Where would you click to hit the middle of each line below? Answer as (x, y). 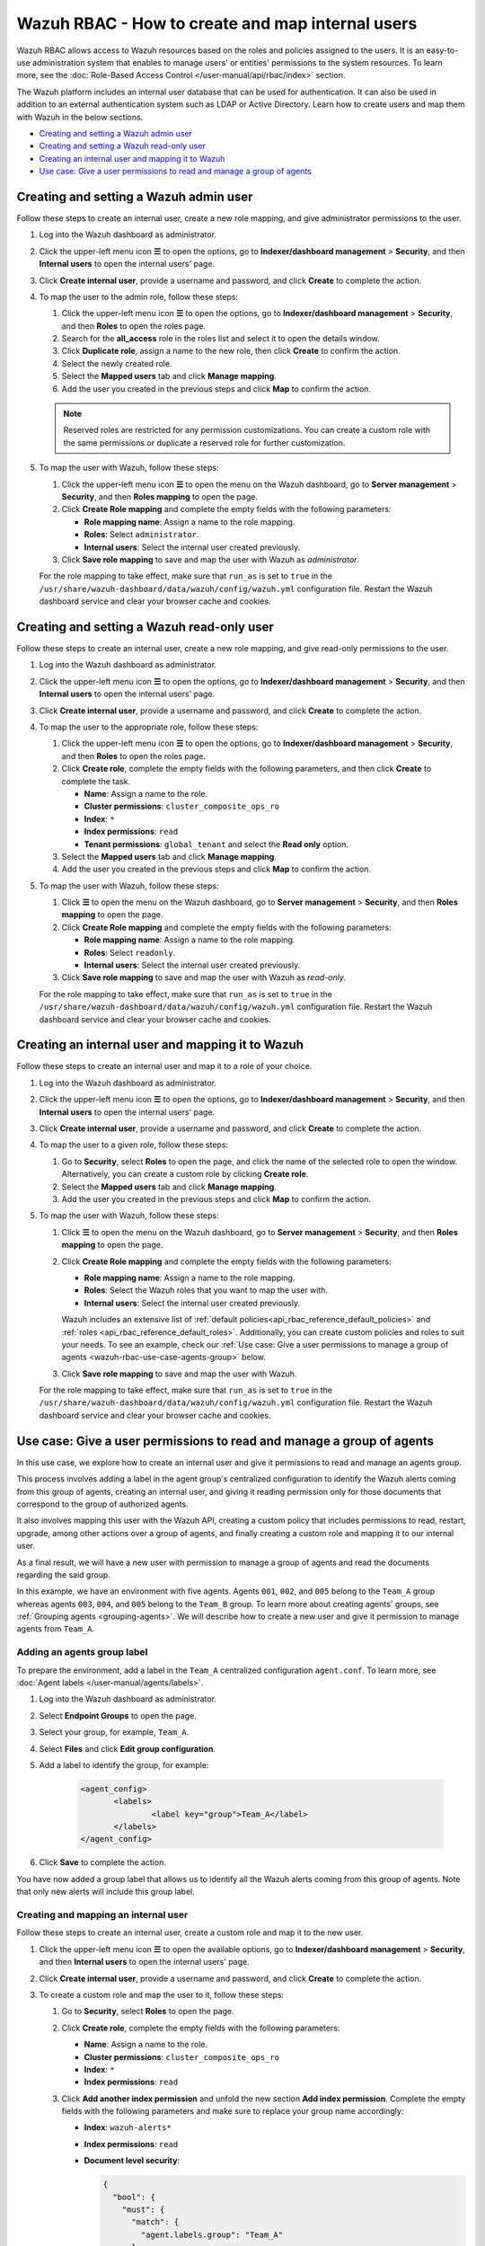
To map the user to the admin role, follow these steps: (138, 296)
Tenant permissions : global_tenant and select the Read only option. (216, 844)
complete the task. (96, 781)
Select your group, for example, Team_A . (114, 1732)
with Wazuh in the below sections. (80, 117)
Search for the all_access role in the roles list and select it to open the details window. (221, 339)
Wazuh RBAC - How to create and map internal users (217, 23)
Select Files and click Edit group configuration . (127, 1748)
